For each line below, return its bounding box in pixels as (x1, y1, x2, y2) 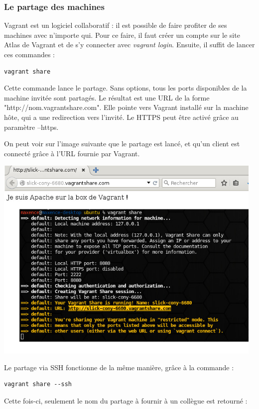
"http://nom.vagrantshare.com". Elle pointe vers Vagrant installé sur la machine (4, 102, 249, 112)
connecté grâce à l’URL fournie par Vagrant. (4, 148, 140, 158)
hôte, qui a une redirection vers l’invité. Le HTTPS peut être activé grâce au (4, 111, 239, 122)
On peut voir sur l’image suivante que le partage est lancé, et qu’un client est (4, 138, 240, 149)
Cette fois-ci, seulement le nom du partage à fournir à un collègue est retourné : (4, 396, 248, 406)
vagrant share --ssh (4, 381, 72, 388)
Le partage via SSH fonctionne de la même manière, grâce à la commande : (4, 362, 234, 372)
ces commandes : (4, 49, 55, 59)
